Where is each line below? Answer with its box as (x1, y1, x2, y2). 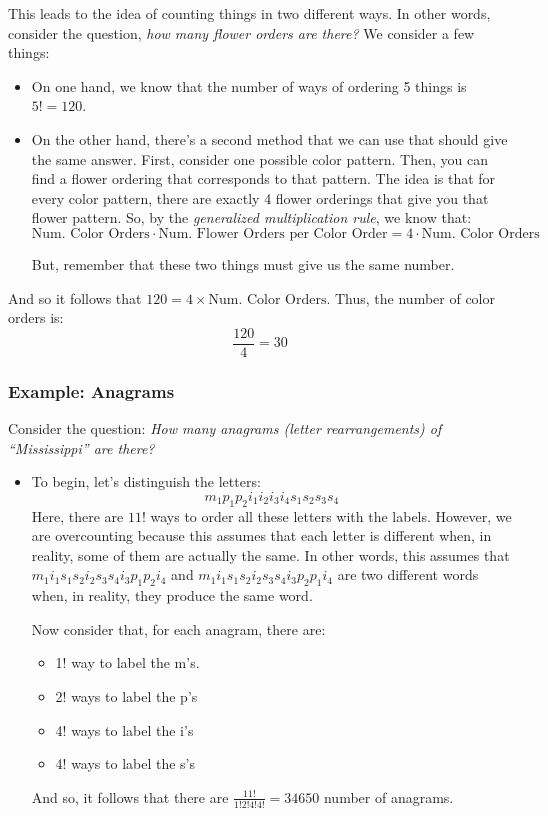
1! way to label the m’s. (55, 652, 200, 673)
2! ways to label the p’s (55, 685, 198, 706)
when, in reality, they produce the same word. (31, 585, 313, 606)
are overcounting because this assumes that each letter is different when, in (31, 525, 492, 546)
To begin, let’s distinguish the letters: (31, 471, 261, 492)
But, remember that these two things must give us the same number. (31, 253, 455, 274)
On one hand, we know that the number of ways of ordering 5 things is (31, 75, 467, 96)
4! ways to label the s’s (55, 753, 196, 774)
